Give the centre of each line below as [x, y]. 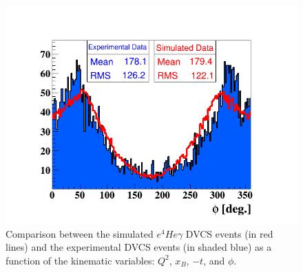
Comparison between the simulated [80, 233]
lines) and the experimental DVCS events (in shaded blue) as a [139, 247]
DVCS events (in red [229, 233]
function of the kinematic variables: [80, 260]
